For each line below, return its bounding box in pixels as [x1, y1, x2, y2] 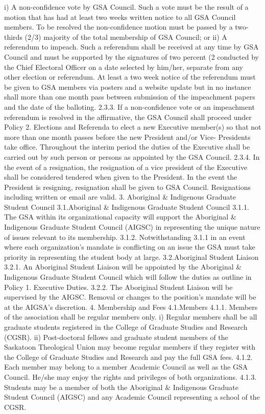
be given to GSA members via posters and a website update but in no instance [4, 81, 251, 92]
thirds [4, 31, 22, 42]
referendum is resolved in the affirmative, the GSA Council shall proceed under [4, 111, 252, 122]
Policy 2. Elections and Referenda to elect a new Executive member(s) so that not [4, 121, 261, 132]
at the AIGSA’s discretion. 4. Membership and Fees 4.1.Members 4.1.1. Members [4, 301, 258, 312]
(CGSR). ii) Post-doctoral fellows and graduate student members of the [4, 331, 228, 342]
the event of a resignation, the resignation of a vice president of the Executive [4, 161, 248, 172]
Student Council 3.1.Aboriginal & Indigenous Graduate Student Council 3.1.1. [4, 201, 249, 212]
